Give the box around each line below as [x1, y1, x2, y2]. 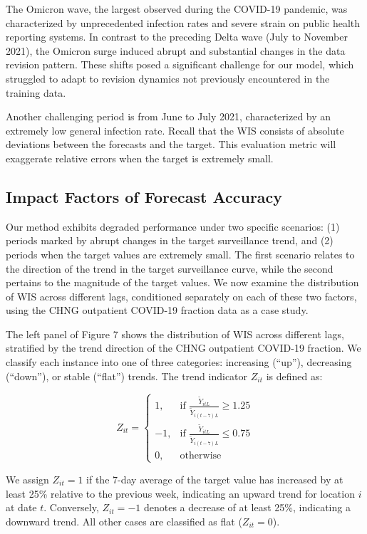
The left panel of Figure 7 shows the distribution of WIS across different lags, [6, 326, 344, 341]
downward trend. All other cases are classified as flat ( [6, 513, 242, 528]
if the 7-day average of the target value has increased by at [86, 471, 343, 486]
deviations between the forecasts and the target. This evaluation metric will [6, 137, 336, 152]
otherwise [180, 450, 222, 461]
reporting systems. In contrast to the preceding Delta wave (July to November [6, 29, 348, 44]
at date [6, 500, 37, 515]
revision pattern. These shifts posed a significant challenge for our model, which [6, 57, 354, 72]
